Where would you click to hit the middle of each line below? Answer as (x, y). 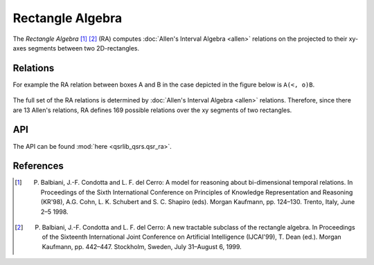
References (38, 166)
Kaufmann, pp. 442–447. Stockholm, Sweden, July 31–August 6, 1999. (142, 246)
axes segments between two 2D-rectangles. (76, 48)
